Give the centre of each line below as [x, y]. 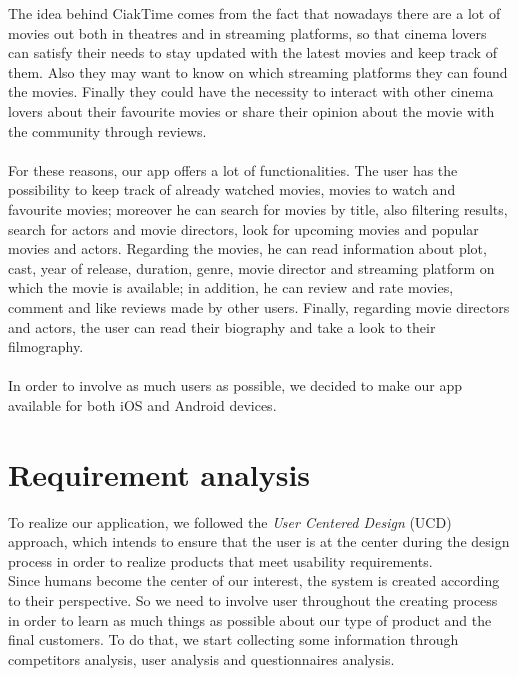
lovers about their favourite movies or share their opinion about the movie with [251, 110]
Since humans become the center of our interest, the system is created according [254, 580]
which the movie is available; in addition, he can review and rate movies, [231, 287]
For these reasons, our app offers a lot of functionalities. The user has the [233, 169]
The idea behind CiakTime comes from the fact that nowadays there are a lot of [254, 13]
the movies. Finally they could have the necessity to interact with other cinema [251, 91]
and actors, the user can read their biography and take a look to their [222, 326]
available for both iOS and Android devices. [142, 404]
